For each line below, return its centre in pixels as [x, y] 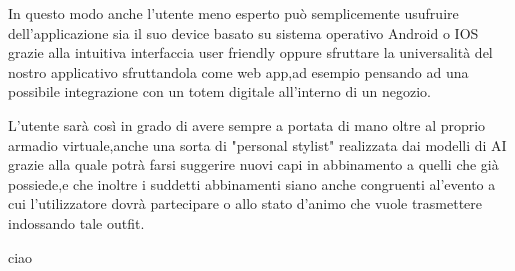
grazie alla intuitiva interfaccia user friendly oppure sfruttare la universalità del [250, 52]
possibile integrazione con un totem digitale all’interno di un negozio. [219, 91]
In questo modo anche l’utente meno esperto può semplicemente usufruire [233, 13]
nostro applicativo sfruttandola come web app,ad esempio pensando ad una [238, 71]
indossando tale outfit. [76, 222]
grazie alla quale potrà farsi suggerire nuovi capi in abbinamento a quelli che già [253, 164]
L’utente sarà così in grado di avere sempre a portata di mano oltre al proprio [247, 124]
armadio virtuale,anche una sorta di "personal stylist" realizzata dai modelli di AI [257, 144]
